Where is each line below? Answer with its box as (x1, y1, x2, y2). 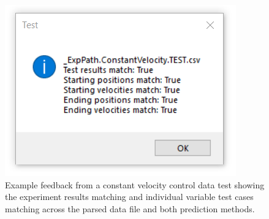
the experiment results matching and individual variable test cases (5, 190, 254, 203)
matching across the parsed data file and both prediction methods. (5, 202, 255, 215)
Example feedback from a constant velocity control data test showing (5, 178, 265, 191)
